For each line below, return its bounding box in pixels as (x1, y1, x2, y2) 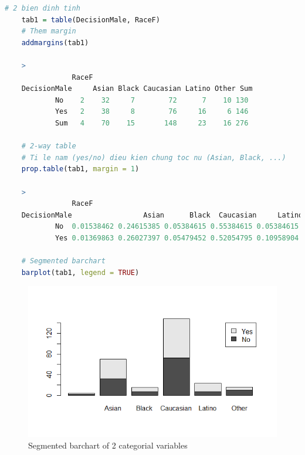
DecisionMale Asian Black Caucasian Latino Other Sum (21, 84, 253, 93)
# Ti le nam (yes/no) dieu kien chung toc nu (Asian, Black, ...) (21, 153, 286, 162)
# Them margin (21, 27, 76, 36)
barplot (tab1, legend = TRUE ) (21, 268, 140, 277)
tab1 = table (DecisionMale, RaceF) (21, 15, 160, 24)
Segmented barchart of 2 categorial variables (28, 439, 188, 451)
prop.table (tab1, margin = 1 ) (21, 165, 140, 174)
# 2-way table (21, 142, 76, 151)
